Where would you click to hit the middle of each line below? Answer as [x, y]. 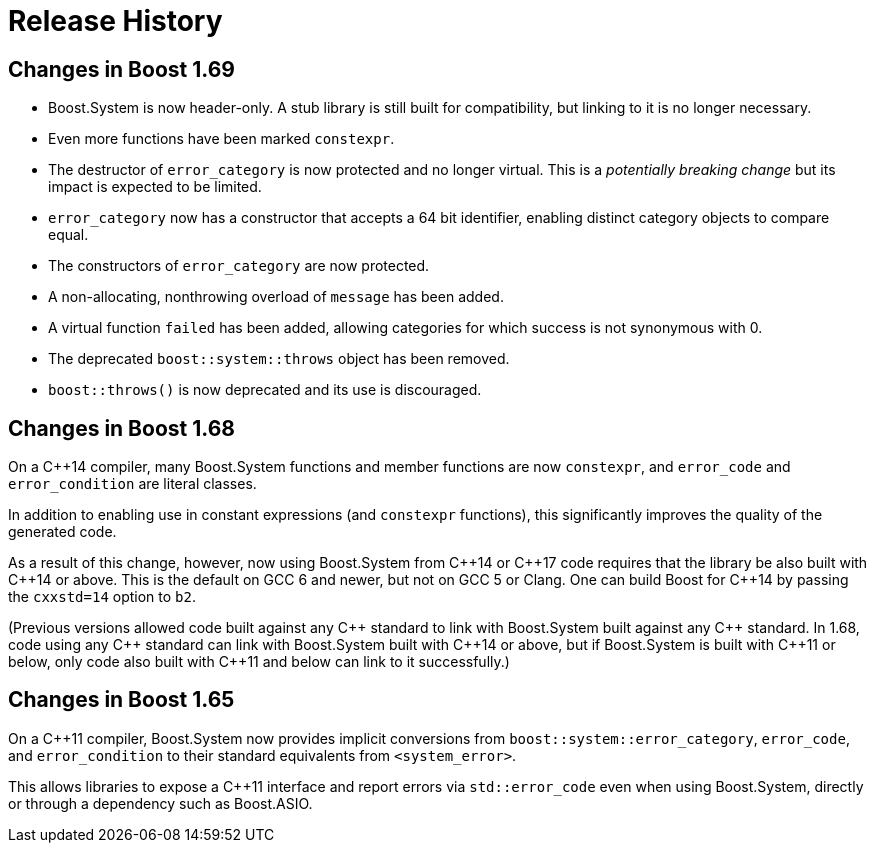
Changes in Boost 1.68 [121, 428]
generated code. [62, 532]
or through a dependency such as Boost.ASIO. [160, 803]
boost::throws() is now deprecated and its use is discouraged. [265, 390]
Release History [115, 21]
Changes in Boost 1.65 [121, 700]
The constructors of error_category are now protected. [239, 266]
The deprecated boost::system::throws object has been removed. [279, 359]
